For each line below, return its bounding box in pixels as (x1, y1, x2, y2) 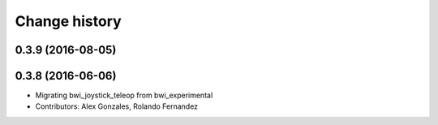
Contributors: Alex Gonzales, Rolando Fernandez (35, 101, 199, 111)
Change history (15, 12, 122, 30)
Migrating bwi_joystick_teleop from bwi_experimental (35, 90, 213, 101)
